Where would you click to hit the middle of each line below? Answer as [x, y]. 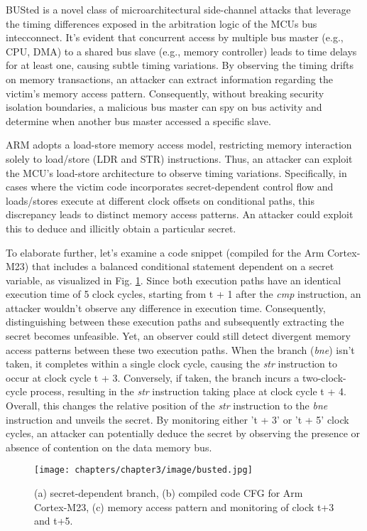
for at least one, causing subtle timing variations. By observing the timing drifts [180, 65]
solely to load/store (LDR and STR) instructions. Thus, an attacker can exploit [179, 158]
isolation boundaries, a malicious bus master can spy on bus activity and [164, 107]
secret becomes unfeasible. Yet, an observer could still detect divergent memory [178, 336]
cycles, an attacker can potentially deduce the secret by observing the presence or [183, 433]
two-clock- [324, 377]
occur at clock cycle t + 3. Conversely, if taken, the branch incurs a [153, 377]
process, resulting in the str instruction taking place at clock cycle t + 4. [188, 391]
